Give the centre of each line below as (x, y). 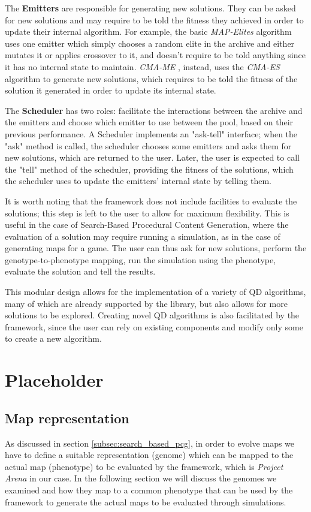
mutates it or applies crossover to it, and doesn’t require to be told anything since (155, 55)
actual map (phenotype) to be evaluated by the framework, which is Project (144, 466)
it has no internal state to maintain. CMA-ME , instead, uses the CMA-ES (142, 66)
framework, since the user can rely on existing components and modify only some (154, 326)
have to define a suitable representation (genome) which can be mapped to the (149, 455)
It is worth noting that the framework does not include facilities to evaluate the (151, 201)
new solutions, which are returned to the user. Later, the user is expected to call (152, 157)
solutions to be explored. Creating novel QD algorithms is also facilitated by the (152, 315)
